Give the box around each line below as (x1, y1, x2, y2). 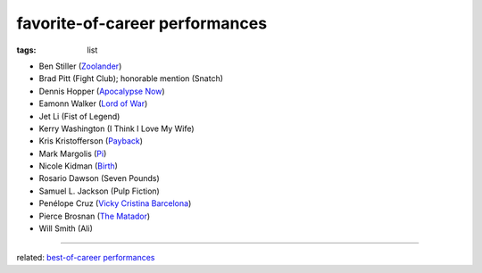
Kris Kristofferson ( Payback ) (38, 136, 143, 146)
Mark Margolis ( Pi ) (38, 148, 107, 159)
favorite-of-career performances (16, 13, 268, 33)
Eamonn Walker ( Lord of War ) (38, 98, 148, 109)
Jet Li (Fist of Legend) (38, 111, 120, 121)
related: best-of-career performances (16, 252, 155, 263)
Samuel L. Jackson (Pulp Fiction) (38, 186, 160, 196)
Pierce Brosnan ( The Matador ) (38, 211, 151, 221)
